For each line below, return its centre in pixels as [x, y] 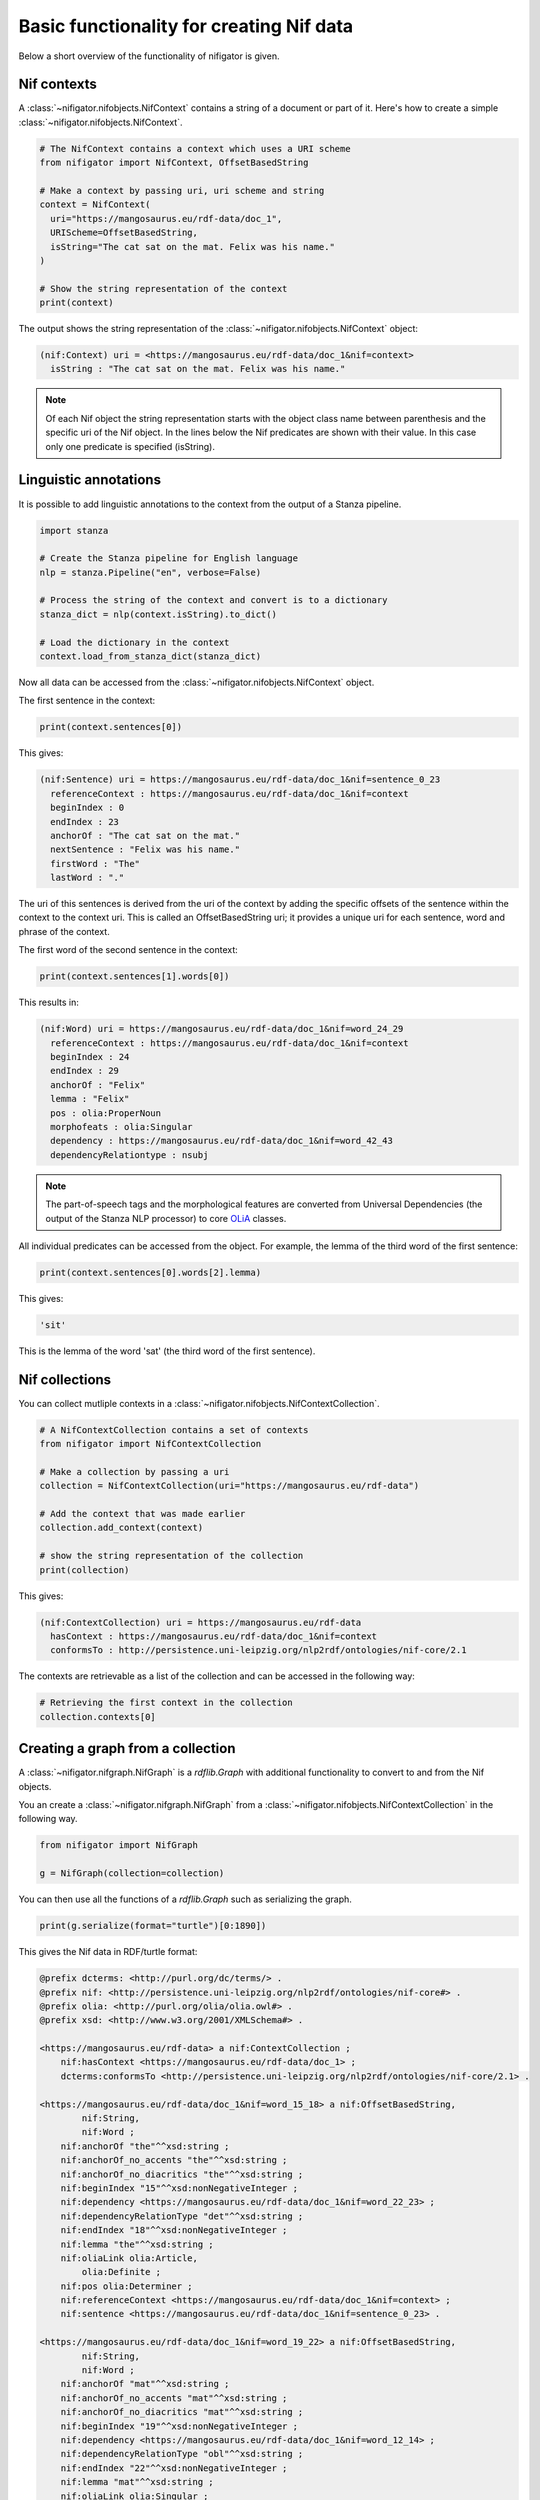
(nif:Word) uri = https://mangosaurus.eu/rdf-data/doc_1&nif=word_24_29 [221, 1029]
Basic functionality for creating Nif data [186, 26]
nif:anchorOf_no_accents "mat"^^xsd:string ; [174, 2398]
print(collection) [84, 1569]
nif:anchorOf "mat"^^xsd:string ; [145, 2384]
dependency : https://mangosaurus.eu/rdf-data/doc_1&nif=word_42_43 [222, 1141]
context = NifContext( [95, 204]
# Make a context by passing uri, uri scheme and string [182, 190]
